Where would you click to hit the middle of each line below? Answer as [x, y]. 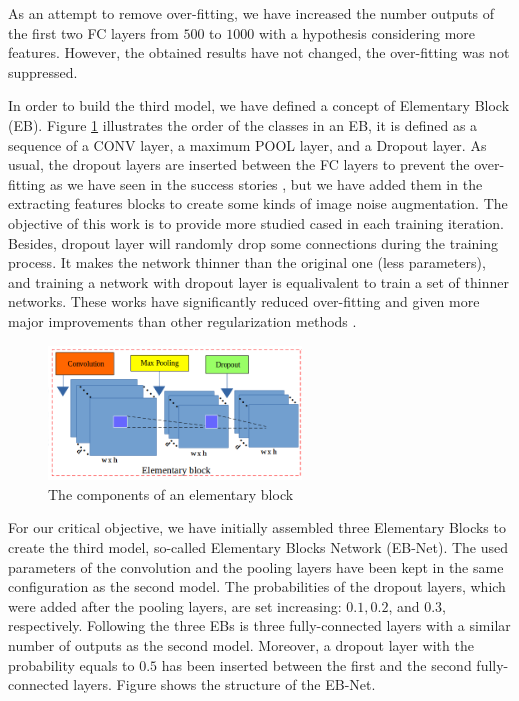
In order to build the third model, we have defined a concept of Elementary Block [259, 105]
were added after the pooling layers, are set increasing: [175, 605]
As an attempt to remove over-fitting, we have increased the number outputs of [251, 13]
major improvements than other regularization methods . [182, 320]
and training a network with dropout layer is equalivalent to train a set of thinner [258, 281]
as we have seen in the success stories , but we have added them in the [266, 183]
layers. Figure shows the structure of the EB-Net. [224, 684]
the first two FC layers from [93, 32]
